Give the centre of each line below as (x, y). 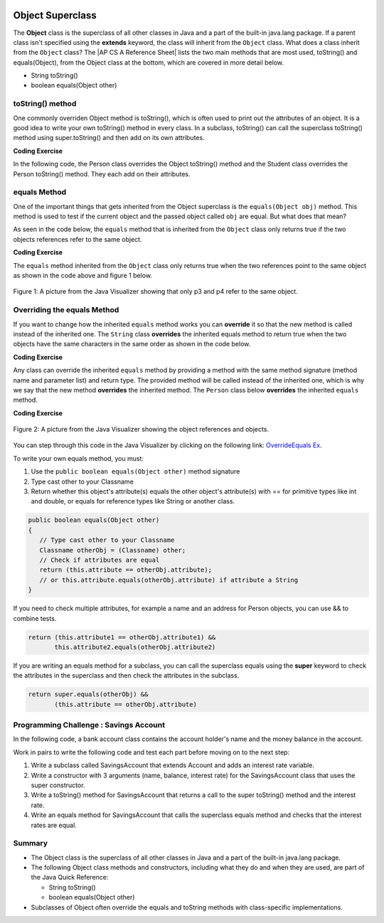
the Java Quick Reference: (70, 877)
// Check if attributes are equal (100, 560)
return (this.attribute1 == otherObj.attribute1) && (122, 637)
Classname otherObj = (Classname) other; (113, 550)
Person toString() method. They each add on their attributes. (102, 174)
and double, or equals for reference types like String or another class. (133, 501)
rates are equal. (54, 825)
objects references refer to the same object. (78, 239)
